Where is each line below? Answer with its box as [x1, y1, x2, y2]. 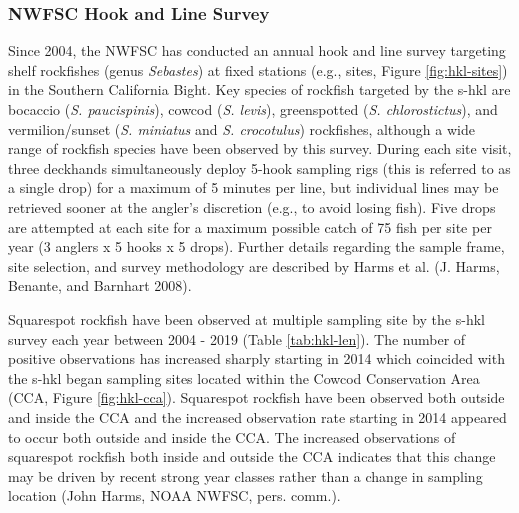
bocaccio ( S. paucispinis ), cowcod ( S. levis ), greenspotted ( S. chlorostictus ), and [8, 99, 498, 119]
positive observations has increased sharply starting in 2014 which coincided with [8, 348, 505, 369]
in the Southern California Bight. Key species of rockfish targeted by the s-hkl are [8, 79, 511, 100]
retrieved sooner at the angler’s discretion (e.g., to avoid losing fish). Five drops [8, 196, 496, 217]
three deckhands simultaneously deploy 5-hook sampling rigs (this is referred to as [8, 157, 511, 178]
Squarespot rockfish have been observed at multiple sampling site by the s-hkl [8, 308, 485, 329]
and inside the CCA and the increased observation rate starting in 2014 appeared [8, 406, 507, 427]
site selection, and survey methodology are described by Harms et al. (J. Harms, [8, 255, 500, 276]
